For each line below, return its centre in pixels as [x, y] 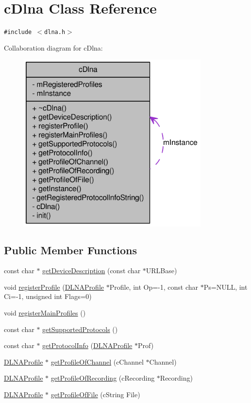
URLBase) [161, 271]
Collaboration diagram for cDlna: [53, 47]
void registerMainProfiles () [45, 312]
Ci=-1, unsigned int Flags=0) [48, 296]
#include [18, 32]
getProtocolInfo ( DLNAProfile [87, 345]
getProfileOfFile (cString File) [95, 394]
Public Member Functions [70, 250]
